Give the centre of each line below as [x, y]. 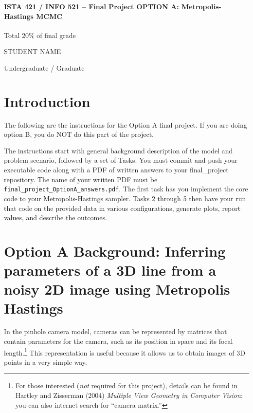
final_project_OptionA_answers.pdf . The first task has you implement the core [126, 189]
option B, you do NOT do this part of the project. [79, 134]
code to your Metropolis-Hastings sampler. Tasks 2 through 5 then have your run [125, 198]
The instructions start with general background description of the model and [118, 150]
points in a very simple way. [45, 362]
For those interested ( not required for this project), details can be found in [126, 385]
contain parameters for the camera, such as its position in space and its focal [118, 341]
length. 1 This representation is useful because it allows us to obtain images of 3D [125, 352]
